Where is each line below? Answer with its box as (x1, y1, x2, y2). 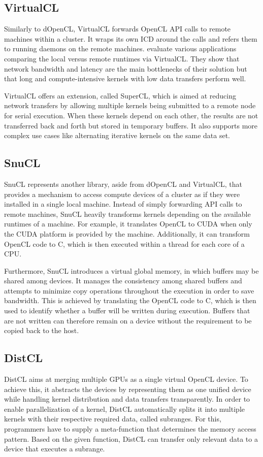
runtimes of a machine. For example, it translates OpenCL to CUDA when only (4, 218, 252, 229)
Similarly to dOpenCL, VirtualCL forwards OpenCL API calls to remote (4, 23, 231, 34)
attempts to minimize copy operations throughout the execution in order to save (4, 285, 254, 296)
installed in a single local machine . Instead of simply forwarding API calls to (4, 199, 242, 209)
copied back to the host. (4, 325, 79, 336)
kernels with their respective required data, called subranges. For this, (4, 413, 221, 424)
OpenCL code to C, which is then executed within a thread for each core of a (4, 238, 245, 249)
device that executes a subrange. (4, 443, 105, 454)
